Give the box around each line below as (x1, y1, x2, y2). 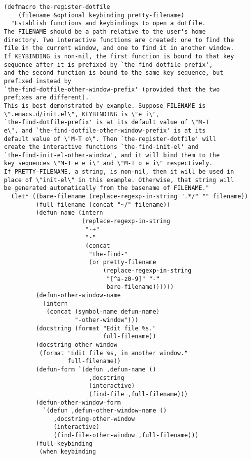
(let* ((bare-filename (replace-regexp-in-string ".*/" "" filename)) (11, 193, 248, 200)
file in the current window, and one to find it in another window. (4, 45, 234, 52)
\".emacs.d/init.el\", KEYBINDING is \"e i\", (4, 110, 160, 118)
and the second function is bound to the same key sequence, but (4, 69, 223, 77)
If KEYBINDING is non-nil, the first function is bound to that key (4, 52, 234, 60)
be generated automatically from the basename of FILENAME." (4, 184, 209, 192)
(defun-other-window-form (36, 399, 121, 406)
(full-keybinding (36, 440, 92, 447)
